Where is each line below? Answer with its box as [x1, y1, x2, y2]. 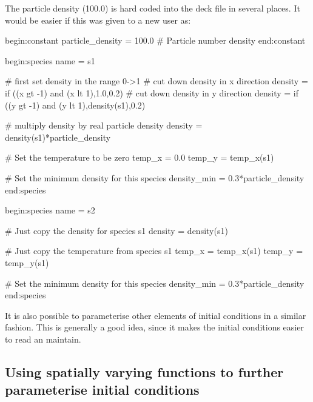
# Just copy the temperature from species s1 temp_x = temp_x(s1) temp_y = [5, 244, 303, 257]
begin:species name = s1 [5, 54, 95, 67]
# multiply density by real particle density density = [5, 119, 203, 132]
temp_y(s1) [5, 256, 49, 269]
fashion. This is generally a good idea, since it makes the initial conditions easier [5, 321, 304, 333]
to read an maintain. [5, 332, 81, 345]
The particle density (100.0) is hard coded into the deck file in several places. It [5, 2, 300, 14]
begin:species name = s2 [5, 204, 95, 216]
